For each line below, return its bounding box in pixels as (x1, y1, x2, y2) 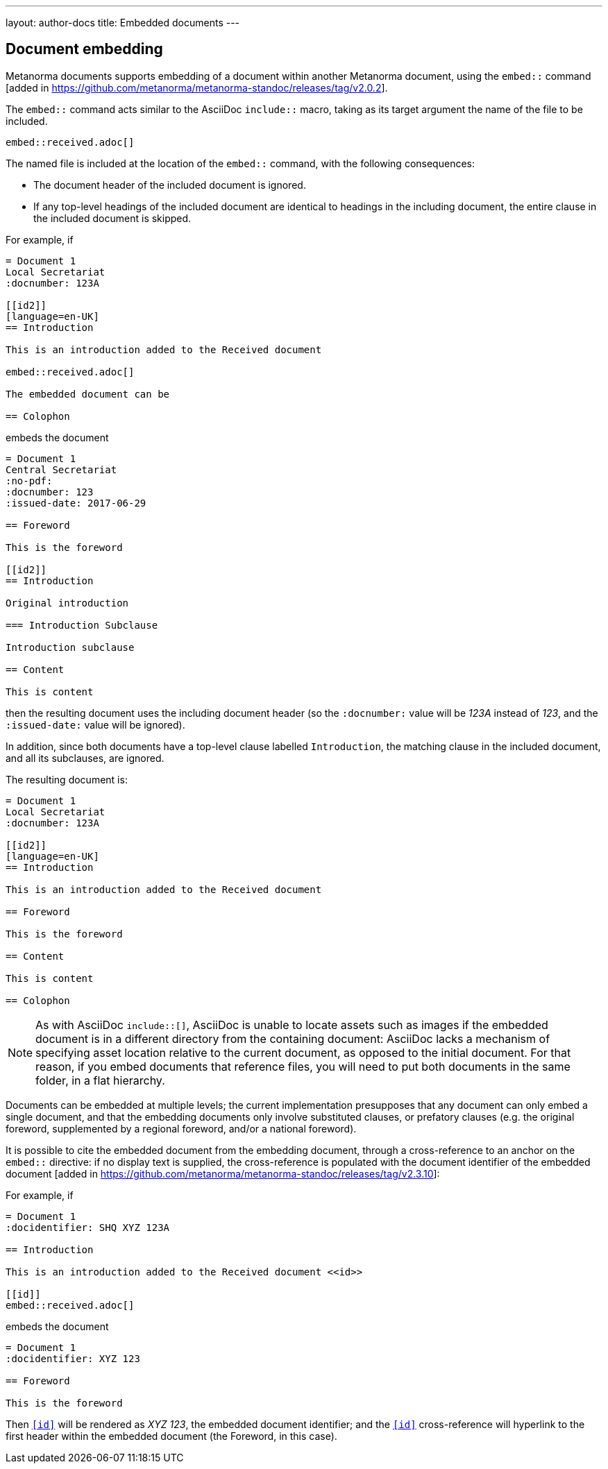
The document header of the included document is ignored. (33, 178, 306, 191)
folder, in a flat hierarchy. (35, 1073, 165, 1087)
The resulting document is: (6, 773, 128, 786)
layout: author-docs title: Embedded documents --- (6, 17, 240, 28)
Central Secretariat (6, 464, 117, 475)
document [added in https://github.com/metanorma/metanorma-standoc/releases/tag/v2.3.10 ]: (6, 1167, 440, 1180)
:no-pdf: (6, 475, 53, 486)
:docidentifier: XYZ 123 (6, 1352, 140, 1364)
